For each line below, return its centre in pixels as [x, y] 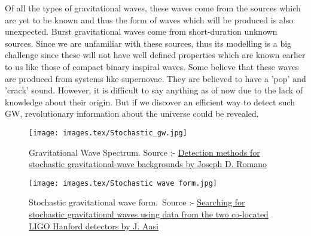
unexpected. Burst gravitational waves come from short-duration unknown [141, 31]
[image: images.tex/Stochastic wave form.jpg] [123, 183]
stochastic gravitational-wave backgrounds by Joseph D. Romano [148, 164]
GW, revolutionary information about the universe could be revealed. [132, 114]
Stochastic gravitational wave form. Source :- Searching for [137, 202]
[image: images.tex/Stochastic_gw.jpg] [108, 133]
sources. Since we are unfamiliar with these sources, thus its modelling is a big [148, 43]
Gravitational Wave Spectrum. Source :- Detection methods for [144, 152]
